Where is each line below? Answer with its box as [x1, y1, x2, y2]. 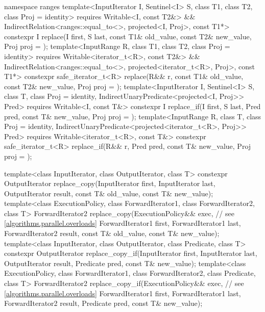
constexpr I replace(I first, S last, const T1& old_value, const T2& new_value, [4, 31, 252, 41]
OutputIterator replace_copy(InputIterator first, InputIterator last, [4, 178, 215, 189]
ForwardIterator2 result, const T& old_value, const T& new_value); [4, 228, 220, 239]
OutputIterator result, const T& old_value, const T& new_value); [4, 188, 213, 198]
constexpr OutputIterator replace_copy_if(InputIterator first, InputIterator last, [4, 248, 257, 258]
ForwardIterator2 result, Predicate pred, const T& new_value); [4, 298, 203, 308]
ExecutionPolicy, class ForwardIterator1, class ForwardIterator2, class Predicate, [4, 268, 256, 278]
